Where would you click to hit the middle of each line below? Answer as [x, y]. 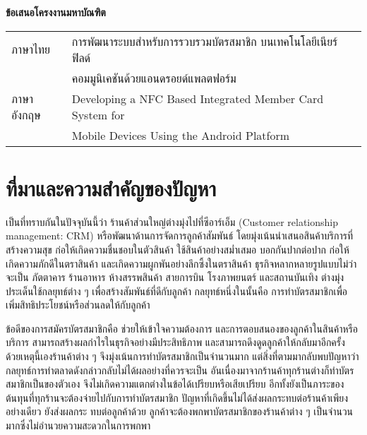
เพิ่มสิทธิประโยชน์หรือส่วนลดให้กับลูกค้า [78, 305]
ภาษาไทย [31, 49]
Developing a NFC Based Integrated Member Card [198, 98]
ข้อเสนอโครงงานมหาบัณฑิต [56, 12]
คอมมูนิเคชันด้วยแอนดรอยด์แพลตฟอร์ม [154, 78]
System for [98, 114]
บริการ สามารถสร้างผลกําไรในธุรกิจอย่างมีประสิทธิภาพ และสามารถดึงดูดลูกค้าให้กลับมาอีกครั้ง [175, 342]
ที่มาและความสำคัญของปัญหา [111, 187]
